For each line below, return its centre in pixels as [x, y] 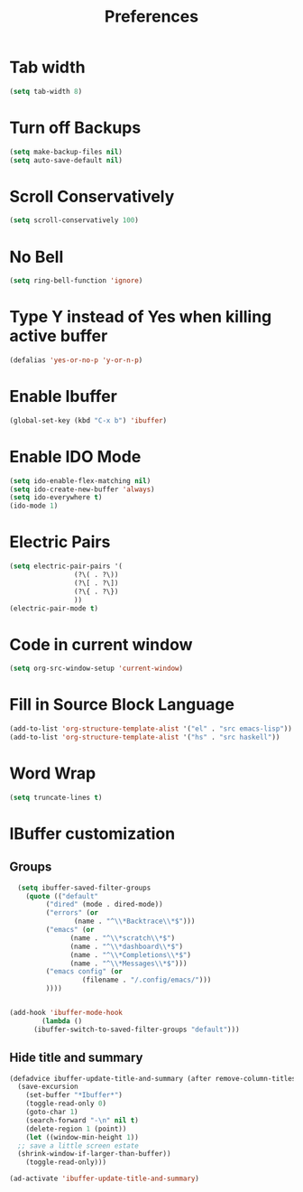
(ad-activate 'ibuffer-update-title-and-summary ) [105, 1179]
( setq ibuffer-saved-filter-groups [84, 888]
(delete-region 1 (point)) [76, 1129]
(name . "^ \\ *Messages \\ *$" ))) [129, 964]
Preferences [151, 17]
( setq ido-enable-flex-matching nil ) [80, 480]
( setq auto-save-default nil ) [66, 160]
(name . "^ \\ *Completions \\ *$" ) [131, 955]
